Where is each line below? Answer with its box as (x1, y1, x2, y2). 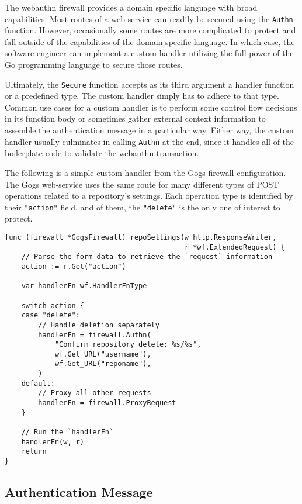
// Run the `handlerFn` (21, 428, 114, 437)
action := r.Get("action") (21, 262, 126, 271)
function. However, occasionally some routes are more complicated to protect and (5, 24, 296, 36)
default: (21, 379, 55, 388)
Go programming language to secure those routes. (5, 58, 183, 71)
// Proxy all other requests (38, 389, 151, 398)
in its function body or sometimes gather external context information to (5, 112, 266, 125)
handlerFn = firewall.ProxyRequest (38, 399, 176, 408)
